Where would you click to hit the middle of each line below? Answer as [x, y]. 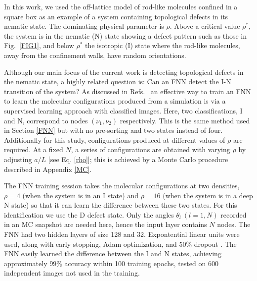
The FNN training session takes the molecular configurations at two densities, [122, 186]
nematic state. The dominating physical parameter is [84, 26]
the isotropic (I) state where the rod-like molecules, [162, 45]
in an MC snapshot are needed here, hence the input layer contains [106, 224]
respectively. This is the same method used [185, 120]
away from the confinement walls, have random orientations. [95, 55]
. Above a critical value [205, 26]
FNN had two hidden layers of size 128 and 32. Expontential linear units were [122, 234]
